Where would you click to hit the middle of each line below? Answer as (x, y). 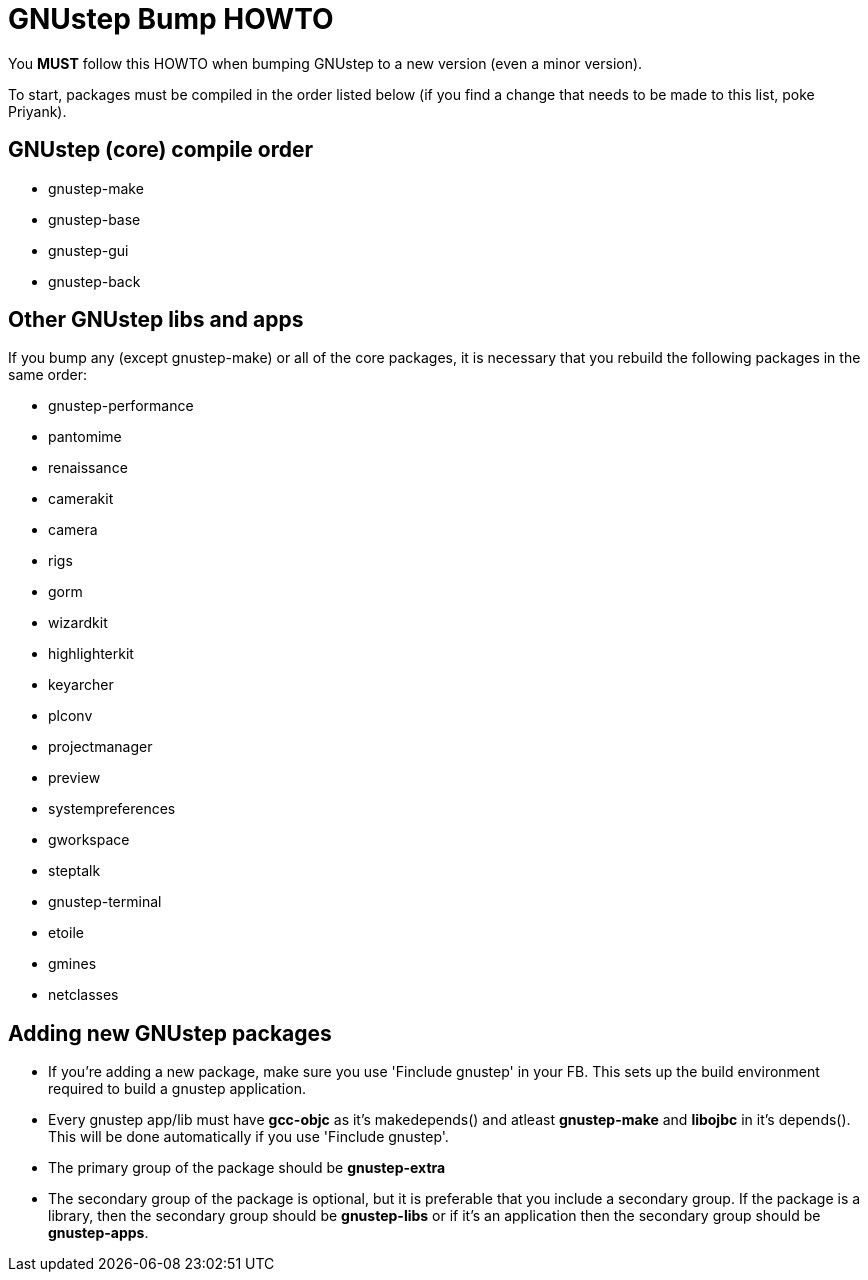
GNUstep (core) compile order (161, 150)
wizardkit (78, 623)
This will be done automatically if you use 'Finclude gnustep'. (248, 1137)
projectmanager (100, 747)
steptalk (74, 871)
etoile (66, 933)
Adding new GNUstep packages (170, 1033)
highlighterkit (91, 654)
